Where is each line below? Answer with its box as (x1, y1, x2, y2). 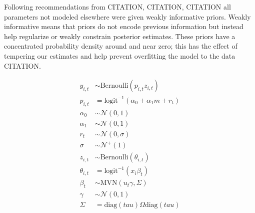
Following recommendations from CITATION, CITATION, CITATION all (4, 2, 231, 12)
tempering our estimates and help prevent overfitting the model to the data (4, 50, 235, 61)
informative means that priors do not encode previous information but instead (4, 21, 243, 32)
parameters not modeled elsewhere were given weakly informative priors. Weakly (4, 11, 251, 22)
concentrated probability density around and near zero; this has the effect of (4, 41, 237, 51)
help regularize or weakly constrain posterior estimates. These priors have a (4, 31, 235, 41)
